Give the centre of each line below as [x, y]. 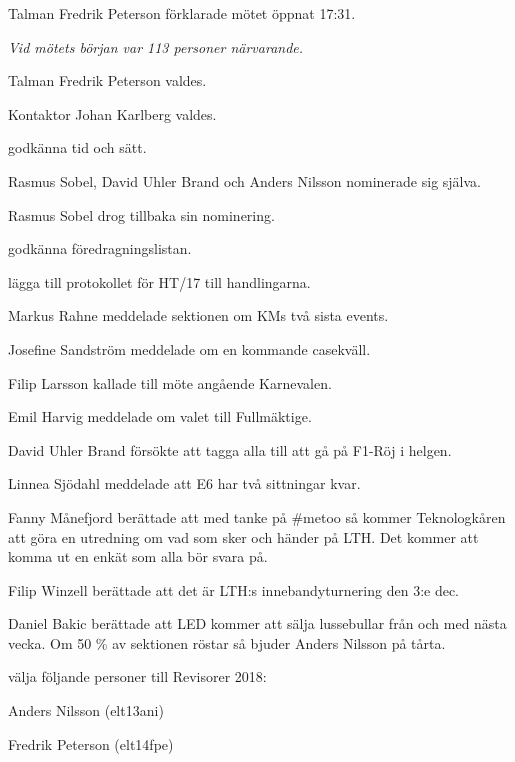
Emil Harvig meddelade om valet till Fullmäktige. [160, 416]
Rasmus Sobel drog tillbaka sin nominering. [141, 214]
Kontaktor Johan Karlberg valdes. [112, 113]
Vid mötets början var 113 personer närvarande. [156, 46]
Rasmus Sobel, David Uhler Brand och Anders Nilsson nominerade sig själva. [245, 180]
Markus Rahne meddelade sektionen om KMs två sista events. [198, 315]
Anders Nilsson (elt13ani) [86, 710]
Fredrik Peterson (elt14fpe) [91, 743]
